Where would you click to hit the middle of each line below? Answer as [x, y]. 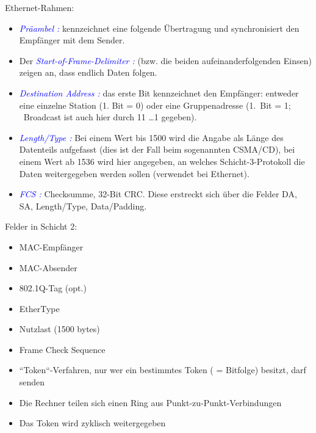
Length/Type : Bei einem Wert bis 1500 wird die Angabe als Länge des [151, 137]
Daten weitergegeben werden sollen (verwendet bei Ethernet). [134, 173]
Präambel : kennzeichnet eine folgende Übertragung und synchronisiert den [159, 28]
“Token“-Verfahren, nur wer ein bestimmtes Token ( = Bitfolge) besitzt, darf [163, 370]
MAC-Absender [48, 267]
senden [32, 382]
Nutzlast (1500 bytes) [59, 329]
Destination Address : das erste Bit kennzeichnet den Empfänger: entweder [159, 93]
